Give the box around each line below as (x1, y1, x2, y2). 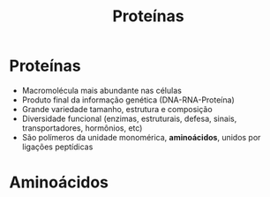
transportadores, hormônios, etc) (21, 122, 143, 133)
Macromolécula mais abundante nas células (21, 85, 183, 95)
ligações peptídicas (21, 141, 94, 152)
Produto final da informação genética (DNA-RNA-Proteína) (21, 95, 236, 105)
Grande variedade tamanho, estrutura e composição (21, 103, 214, 114)
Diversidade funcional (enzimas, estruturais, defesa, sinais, (21, 113, 237, 124)
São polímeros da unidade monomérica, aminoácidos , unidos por (21, 132, 261, 142)
